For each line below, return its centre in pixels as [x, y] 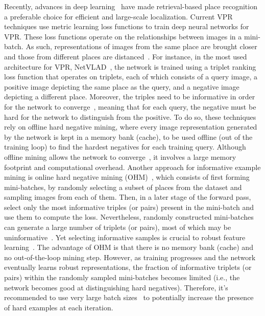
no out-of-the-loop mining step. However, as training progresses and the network [130, 257]
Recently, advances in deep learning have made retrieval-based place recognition [131, 6]
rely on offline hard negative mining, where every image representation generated [131, 127]
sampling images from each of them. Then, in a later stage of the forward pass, [128, 197]
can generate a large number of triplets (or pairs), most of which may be [118, 227]
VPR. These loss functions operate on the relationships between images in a [123, 36]
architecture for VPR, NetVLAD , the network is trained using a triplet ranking [130, 66]
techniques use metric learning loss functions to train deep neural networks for [127, 26]
